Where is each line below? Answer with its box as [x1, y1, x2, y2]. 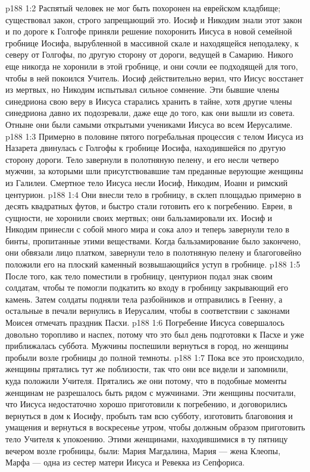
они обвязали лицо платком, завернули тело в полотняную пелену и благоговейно [5, 246, 302, 259]
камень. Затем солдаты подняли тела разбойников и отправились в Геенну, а [5, 292, 283, 305]
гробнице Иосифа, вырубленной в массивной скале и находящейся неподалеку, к [5, 36, 299, 49]
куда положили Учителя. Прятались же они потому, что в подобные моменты [5, 375, 287, 386]
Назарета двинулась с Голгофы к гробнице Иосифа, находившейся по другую [5, 141, 286, 154]
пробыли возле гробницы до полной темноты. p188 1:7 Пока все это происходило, [5, 351, 305, 363]
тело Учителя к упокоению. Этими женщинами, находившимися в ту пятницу [5, 432, 288, 445]
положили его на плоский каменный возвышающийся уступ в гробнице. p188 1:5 [5, 258, 300, 270]
